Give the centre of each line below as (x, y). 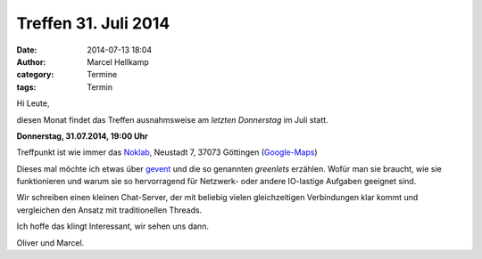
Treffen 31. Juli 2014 (93, 23)
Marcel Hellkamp (118, 61)
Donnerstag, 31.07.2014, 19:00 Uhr (82, 136)
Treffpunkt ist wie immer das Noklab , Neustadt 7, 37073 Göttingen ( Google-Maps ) (167, 152)
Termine (102, 75)
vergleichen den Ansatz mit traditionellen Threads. (109, 210)
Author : (31, 61)
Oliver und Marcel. (50, 243)
